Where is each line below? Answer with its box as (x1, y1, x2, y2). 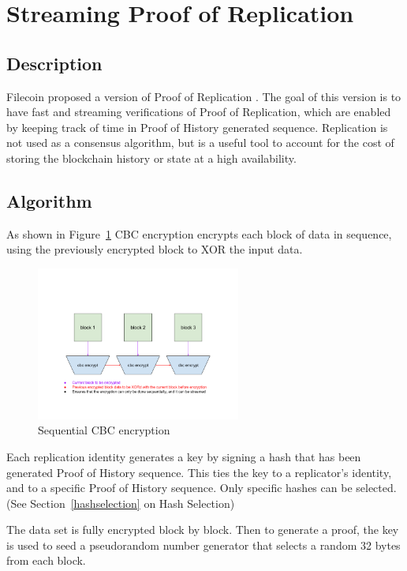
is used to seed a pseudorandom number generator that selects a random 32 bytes (6, 536, 401, 553)
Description (6, 51, 103, 75)
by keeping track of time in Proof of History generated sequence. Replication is (6, 118, 388, 135)
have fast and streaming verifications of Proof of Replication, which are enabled (6, 103, 391, 120)
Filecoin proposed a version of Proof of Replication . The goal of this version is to (6, 88, 401, 104)
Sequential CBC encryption (38, 422, 170, 438)
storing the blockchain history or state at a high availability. (6, 149, 297, 166)
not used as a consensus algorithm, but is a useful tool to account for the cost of (6, 134, 394, 151)
